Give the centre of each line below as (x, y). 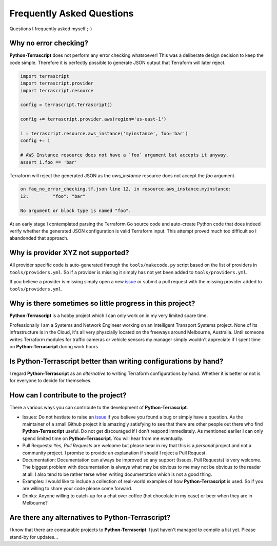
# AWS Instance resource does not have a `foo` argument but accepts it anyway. (124, 155)
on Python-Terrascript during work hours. (54, 346)
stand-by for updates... (34, 537)
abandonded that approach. (39, 238)
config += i (35, 141)
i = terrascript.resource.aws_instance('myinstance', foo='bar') (104, 133)
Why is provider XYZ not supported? (69, 253)
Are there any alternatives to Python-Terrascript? (90, 518)
